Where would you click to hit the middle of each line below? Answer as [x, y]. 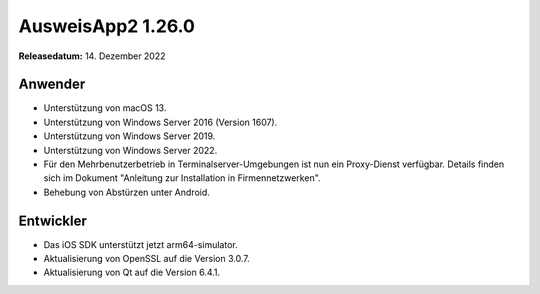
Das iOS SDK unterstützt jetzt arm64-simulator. [141, 244]
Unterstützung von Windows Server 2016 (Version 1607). [160, 122]
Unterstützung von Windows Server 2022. [130, 150]
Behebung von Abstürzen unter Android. [126, 192]
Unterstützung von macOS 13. [105, 108]
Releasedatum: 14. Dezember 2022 [92, 56]
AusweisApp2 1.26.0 [106, 26]
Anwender [52, 84]
